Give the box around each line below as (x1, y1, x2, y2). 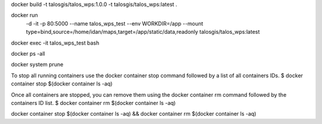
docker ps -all (11, 50, 45, 57)
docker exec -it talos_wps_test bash (11, 39, 100, 46)
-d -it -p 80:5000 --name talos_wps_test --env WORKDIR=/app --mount (26, 20, 203, 27)
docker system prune (11, 61, 64, 68)
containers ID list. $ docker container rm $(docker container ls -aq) (11, 99, 176, 106)
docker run (11, 12, 38, 19)
